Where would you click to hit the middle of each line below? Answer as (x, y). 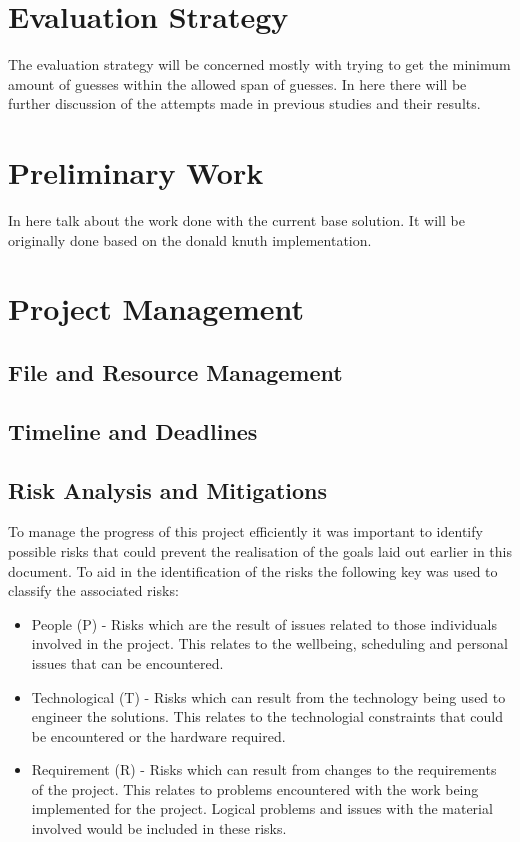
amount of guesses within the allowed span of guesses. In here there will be (237, 83)
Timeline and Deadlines (133, 430)
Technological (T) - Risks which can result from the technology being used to (268, 696)
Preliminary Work (136, 172)
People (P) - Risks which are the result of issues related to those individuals (264, 623)
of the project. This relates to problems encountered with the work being (255, 788)
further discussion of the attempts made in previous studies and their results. (244, 103)
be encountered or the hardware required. (158, 735)
